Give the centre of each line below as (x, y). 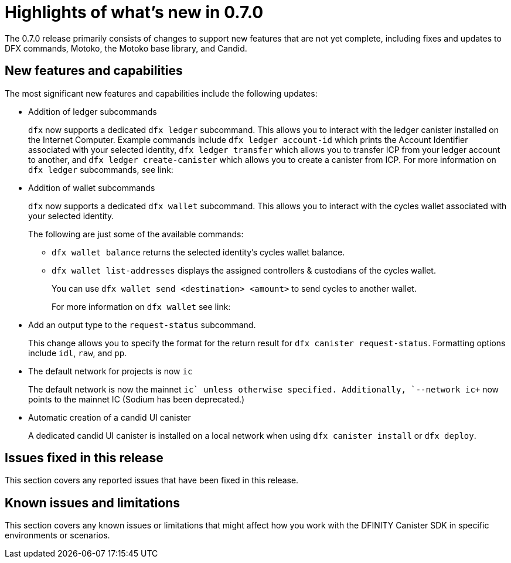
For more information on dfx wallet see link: (141, 306)
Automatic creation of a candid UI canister (110, 417)
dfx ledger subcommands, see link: (101, 169)
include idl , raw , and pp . (78, 353)
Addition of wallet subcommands (92, 187)
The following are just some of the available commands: (136, 234)
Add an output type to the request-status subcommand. (142, 325)
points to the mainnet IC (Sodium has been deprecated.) (137, 399)
